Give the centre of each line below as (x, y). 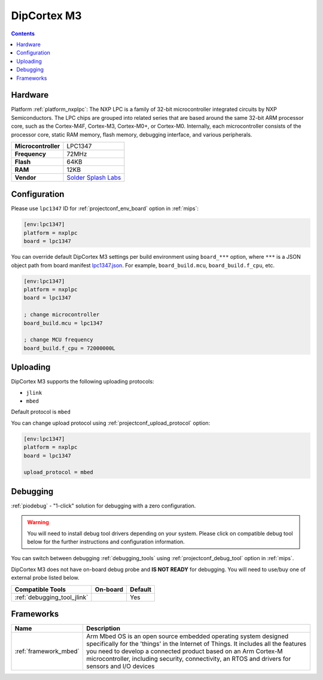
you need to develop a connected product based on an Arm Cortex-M (185, 651)
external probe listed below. (45, 578)
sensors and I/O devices (120, 666)
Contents (23, 34)
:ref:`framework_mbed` (47, 651)
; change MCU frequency (59, 340)
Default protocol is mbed (41, 412)
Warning (38, 522)
